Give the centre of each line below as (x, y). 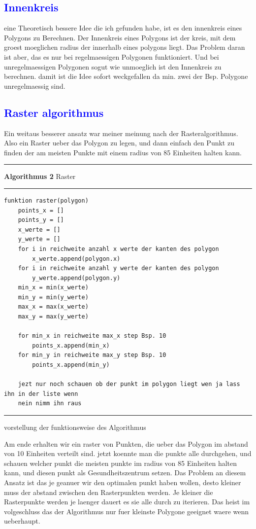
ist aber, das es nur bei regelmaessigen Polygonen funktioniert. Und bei (112, 56)
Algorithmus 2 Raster (40, 176)
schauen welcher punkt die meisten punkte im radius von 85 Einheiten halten (121, 463)
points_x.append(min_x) (71, 345)
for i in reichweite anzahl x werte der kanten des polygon (118, 249)
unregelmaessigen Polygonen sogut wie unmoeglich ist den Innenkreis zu (113, 66)
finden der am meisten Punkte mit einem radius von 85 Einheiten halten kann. (123, 152)
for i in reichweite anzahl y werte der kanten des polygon (118, 268)
